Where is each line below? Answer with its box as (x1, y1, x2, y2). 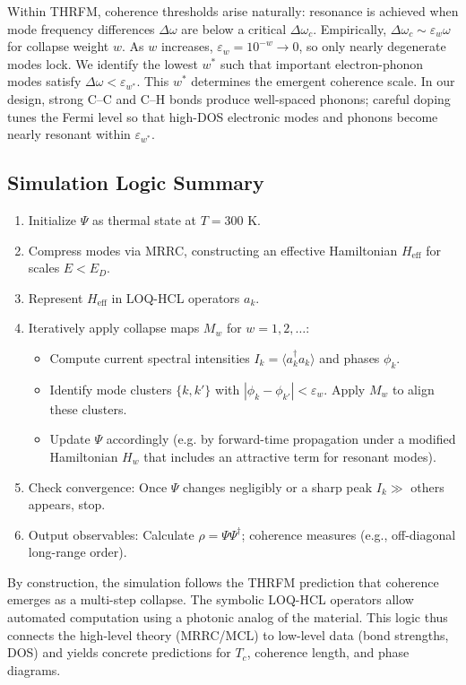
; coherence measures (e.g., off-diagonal (241, 525, 456, 543)
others (410, 477, 444, 496)
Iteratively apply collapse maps (28, 318, 200, 337)
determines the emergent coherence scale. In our (191, 72, 455, 91)
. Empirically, (313, 19, 387, 38)
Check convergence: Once (28, 477, 168, 496)
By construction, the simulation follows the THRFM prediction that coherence (7, 572, 439, 591)
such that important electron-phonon (220, 54, 424, 73)
